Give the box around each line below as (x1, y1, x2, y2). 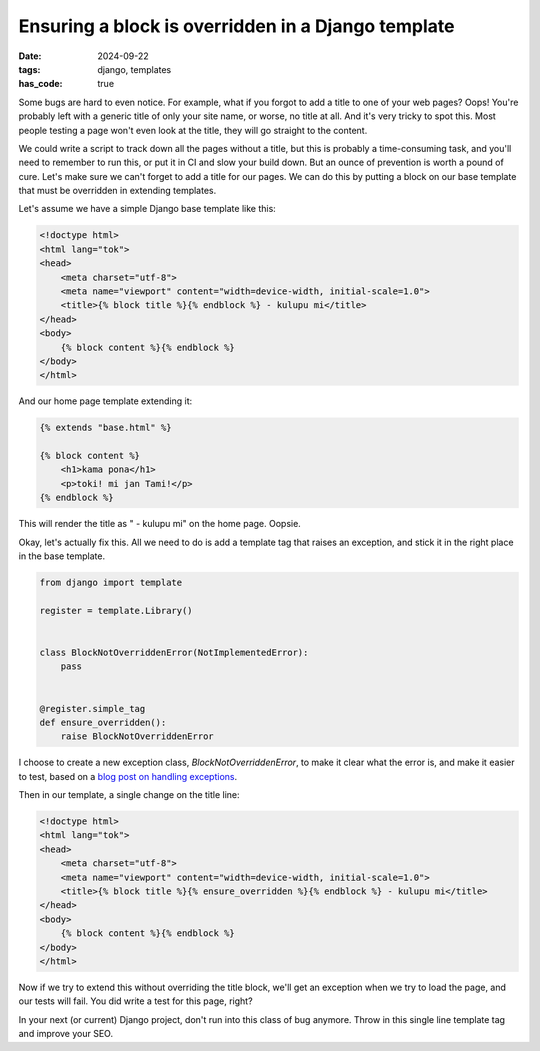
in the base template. (18, 550, 105, 562)
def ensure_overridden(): (39, 716, 167, 728)
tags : (18, 63, 41, 75)
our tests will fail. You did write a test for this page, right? (18, 995, 254, 1007)
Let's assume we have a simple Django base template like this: (18, 203, 277, 215)
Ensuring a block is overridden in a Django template (18, 15, 455, 37)
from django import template (39, 577, 183, 589)
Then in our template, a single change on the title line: (18, 789, 240, 801)
